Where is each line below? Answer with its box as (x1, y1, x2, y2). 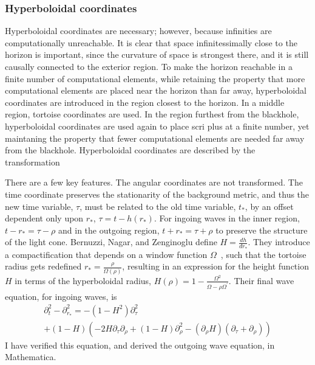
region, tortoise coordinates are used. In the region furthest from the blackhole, (5, 108, 299, 120)
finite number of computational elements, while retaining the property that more (5, 72, 305, 85)
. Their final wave (228, 274, 294, 287)
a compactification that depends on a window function (5, 248, 208, 260)
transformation (5, 155, 60, 168)
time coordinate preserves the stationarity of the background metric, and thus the (5, 187, 310, 200)
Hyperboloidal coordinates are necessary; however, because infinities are (5, 24, 272, 37)
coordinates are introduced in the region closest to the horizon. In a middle (5, 96, 285, 108)
